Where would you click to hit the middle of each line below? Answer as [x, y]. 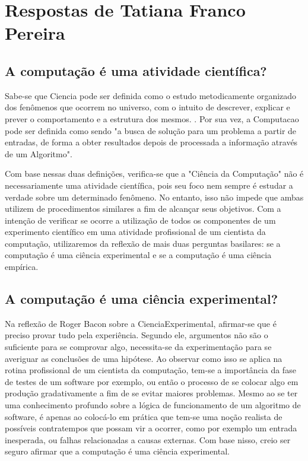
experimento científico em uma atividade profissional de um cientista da [135, 232]
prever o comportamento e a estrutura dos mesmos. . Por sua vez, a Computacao [152, 118]
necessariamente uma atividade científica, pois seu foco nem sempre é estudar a [149, 185]
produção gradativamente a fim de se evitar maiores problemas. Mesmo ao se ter [151, 393]
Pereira [35, 33]
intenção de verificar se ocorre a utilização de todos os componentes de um [140, 220]
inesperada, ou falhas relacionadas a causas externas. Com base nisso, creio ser [148, 439]
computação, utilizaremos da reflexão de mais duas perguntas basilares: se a [143, 243]
